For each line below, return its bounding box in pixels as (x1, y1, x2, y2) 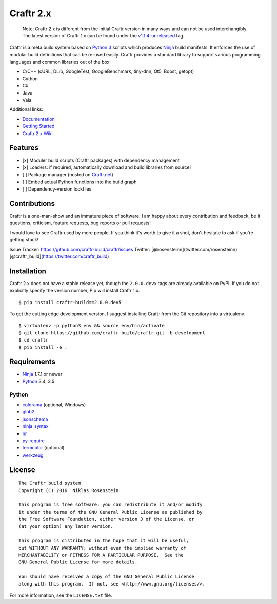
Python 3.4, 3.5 (22, 378, 55, 384)
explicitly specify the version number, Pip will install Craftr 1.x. (9, 288, 140, 294)
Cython (22, 75, 38, 82)
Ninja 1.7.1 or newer (22, 371, 63, 377)
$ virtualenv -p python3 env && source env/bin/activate (18, 323, 165, 329)
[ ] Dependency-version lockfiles (22, 186, 92, 192)
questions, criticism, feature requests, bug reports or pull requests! (9, 220, 151, 226)
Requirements (9, 357, 56, 366)
